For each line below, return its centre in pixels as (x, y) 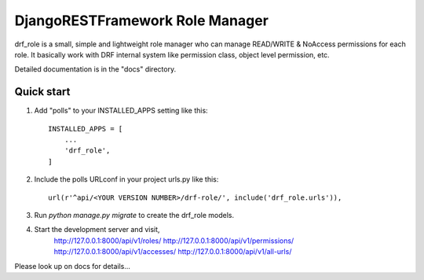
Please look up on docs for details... (73, 266)
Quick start (42, 92)
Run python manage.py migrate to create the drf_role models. (134, 215)
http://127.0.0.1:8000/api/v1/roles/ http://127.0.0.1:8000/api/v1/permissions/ (174, 241)
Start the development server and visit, (97, 230)
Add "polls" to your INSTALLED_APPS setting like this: (121, 111)
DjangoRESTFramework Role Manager (141, 20)
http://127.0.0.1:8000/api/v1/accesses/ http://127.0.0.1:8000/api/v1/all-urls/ (173, 252)
